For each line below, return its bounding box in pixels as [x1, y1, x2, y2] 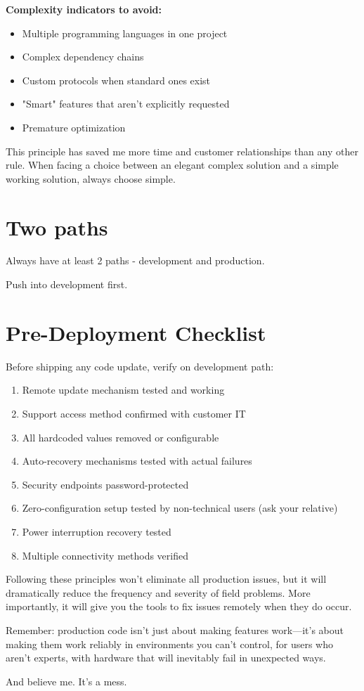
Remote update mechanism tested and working [22, 382, 225, 397]
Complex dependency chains [22, 49, 144, 64]
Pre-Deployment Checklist [6, 318, 266, 347]
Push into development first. [6, 277, 128, 292]
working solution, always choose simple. [6, 171, 176, 186]
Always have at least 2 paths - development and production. [6, 253, 265, 268]
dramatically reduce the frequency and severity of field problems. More [6, 585, 311, 600]
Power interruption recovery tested [22, 524, 171, 538]
